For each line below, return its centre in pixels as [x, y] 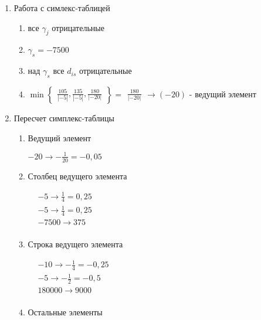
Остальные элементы [65, 312]
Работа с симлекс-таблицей [62, 8]
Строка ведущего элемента [75, 244]
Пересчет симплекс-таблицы [64, 118]
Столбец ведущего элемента [77, 176]
